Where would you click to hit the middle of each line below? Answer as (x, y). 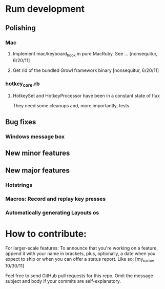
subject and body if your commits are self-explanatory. (63, 281)
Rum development (45, 9)
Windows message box (35, 137)
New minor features (38, 153)
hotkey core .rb (23, 84)
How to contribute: (46, 234)
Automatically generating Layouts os (52, 213)
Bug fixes (21, 122)
